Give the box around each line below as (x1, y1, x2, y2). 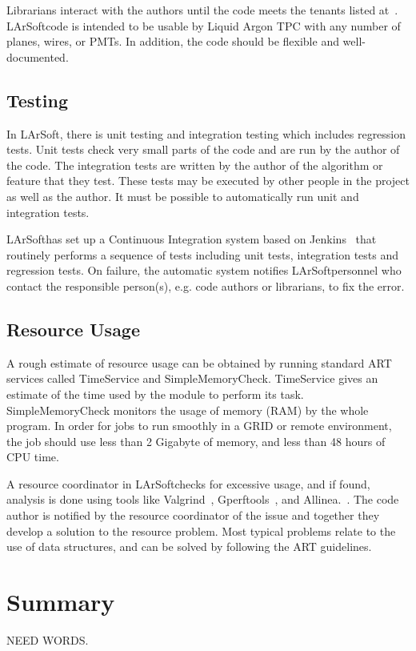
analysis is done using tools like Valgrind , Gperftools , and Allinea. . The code (6, 491, 399, 508)
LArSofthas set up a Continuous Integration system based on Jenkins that (6, 231, 377, 247)
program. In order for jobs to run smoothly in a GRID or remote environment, (6, 417, 392, 434)
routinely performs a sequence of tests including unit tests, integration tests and (6, 246, 398, 263)
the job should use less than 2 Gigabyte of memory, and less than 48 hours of (6, 432, 386, 449)
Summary (6, 585, 115, 618)
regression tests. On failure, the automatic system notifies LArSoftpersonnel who (6, 262, 402, 279)
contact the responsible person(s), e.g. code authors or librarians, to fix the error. (6, 277, 405, 294)
